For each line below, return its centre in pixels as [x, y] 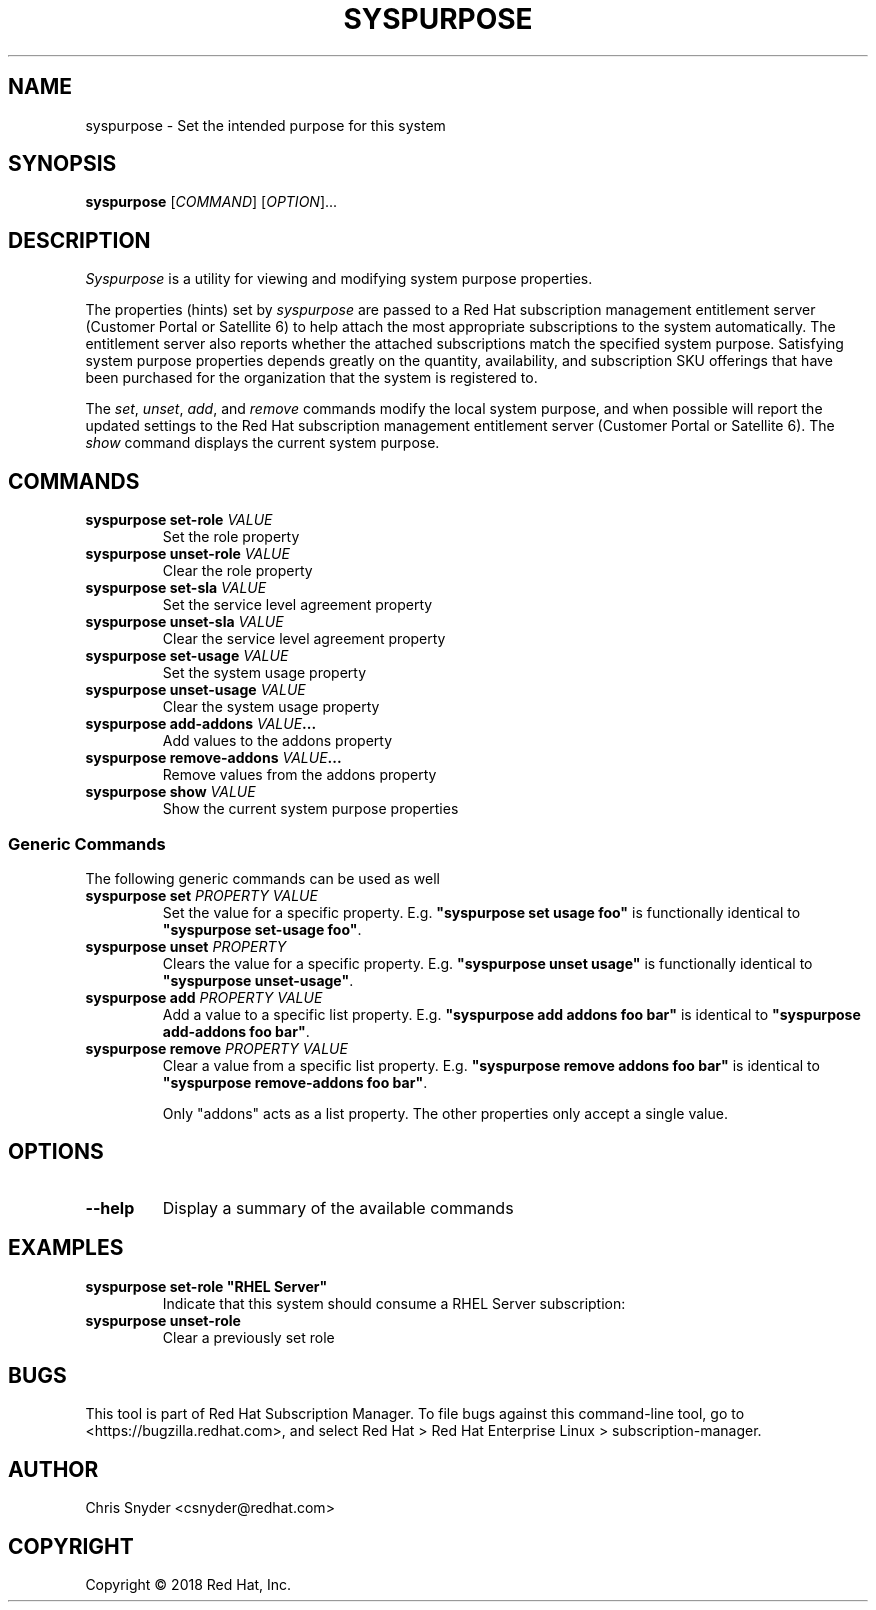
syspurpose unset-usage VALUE [195, 690]
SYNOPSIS [62, 164]
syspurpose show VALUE [170, 792]
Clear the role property [237, 571]
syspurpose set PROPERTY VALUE [201, 895]
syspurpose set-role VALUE [179, 520]
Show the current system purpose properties [310, 809]
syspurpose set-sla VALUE [176, 588]
